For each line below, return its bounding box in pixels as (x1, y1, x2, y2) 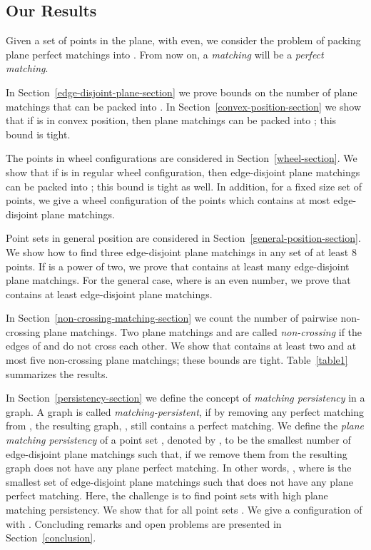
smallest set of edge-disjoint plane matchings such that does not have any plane (6, 474, 354, 489)
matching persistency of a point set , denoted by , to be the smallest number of (6, 432, 351, 447)
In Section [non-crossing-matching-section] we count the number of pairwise (6, 310, 337, 325)
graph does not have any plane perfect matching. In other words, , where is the (6, 460, 352, 475)
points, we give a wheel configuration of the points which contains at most (6, 193, 330, 208)
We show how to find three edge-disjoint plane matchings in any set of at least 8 (6, 244, 357, 259)
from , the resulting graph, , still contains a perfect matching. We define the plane (6, 418, 364, 433)
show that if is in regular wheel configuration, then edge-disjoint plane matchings (6, 164, 360, 179)
